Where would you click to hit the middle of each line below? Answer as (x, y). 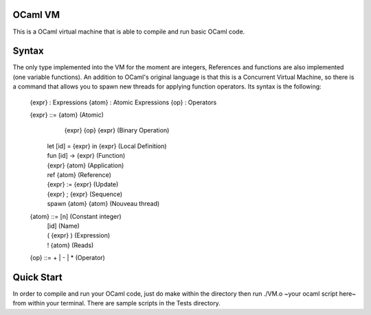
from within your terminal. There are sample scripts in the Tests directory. (117, 303)
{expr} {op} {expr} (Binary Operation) (117, 130)
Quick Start (37, 277)
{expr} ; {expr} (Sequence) (85, 194)
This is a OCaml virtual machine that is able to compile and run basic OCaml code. (129, 32)
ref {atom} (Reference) (79, 174)
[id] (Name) (64, 226)
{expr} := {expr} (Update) (83, 185)
